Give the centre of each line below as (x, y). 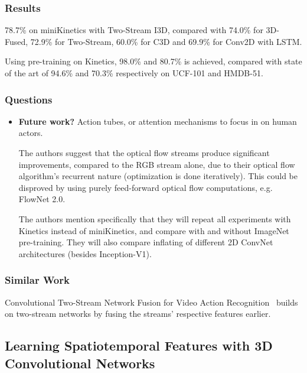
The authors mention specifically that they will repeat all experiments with (155, 218)
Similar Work (37, 280)
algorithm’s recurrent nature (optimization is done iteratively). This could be (158, 176)
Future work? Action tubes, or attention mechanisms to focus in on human (158, 121)
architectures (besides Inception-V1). (85, 253)
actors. (31, 133)
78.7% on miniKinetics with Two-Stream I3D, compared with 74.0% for (134, 30)
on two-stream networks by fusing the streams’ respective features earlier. (138, 314)
